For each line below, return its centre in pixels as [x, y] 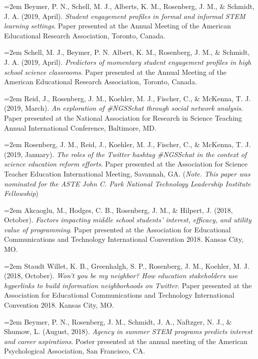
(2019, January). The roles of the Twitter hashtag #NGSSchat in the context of [126, 154]
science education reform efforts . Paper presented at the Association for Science [126, 164]
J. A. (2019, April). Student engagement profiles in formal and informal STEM [125, 16]
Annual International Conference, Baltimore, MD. [80, 127]
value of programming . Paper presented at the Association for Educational [118, 229]
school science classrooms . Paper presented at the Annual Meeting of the [115, 72]
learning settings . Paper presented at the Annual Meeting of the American [118, 26]
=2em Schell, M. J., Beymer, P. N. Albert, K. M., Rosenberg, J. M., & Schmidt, [127, 52]
